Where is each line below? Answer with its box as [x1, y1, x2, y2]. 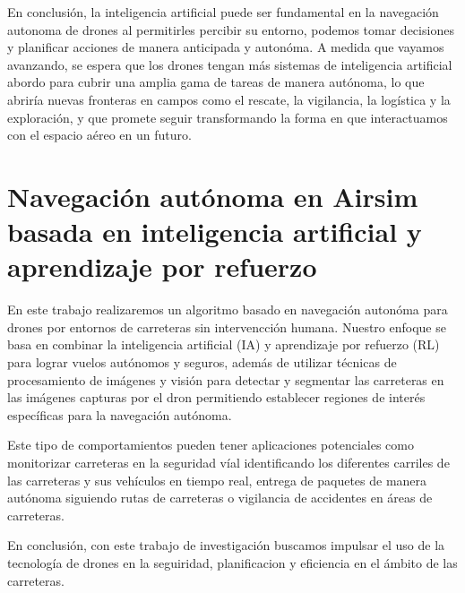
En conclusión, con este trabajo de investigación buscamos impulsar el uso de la [7, 536, 445, 554]
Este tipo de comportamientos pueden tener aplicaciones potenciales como [7, 435, 414, 454]
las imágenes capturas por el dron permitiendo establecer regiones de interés [7, 388, 426, 407]
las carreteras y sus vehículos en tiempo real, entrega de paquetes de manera [7, 470, 427, 489]
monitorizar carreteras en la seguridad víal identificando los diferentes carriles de [7, 453, 450, 471]
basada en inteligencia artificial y [7, 213, 422, 250]
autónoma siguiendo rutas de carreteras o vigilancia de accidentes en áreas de [7, 488, 433, 507]
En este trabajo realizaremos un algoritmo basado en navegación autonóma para [7, 300, 448, 319]
